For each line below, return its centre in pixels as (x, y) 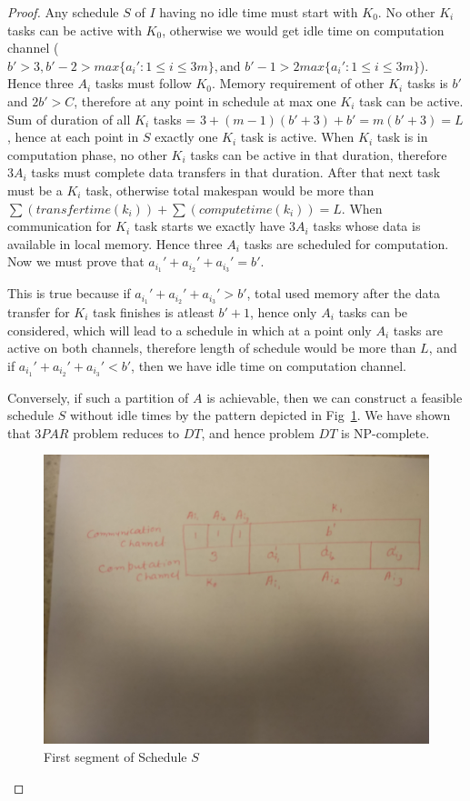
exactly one (186, 137)
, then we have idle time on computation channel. (269, 365)
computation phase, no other (87, 154)
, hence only (283, 312)
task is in (402, 137)
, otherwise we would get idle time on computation (303, 30)
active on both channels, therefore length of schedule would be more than (212, 348)
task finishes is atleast (154, 312)
